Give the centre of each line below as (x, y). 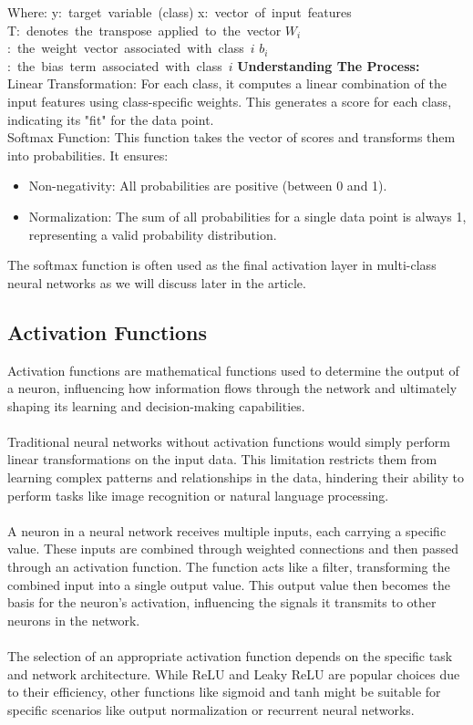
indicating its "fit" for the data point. (111, 119)
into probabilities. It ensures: (88, 155)
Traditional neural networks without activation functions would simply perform (229, 441)
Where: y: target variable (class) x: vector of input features (180, 12)
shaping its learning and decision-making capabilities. (156, 405)
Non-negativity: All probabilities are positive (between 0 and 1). (208, 186)
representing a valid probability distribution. (153, 234)
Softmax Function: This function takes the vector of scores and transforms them (231, 137)
